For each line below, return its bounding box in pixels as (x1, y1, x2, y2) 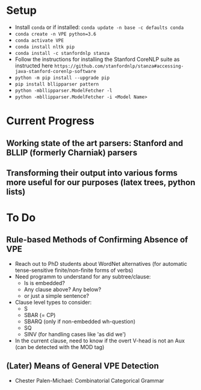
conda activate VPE (14, 37, 64, 43)
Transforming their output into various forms (6, 168, 178, 178)
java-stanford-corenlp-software (14, 68, 96, 74)
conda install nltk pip (14, 43, 75, 50)
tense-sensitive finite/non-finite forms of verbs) (14, 266, 134, 274)
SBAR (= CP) (23, 311, 56, 318)
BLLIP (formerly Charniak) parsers (6, 147, 137, 157)
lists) (6, 186, 26, 197)
